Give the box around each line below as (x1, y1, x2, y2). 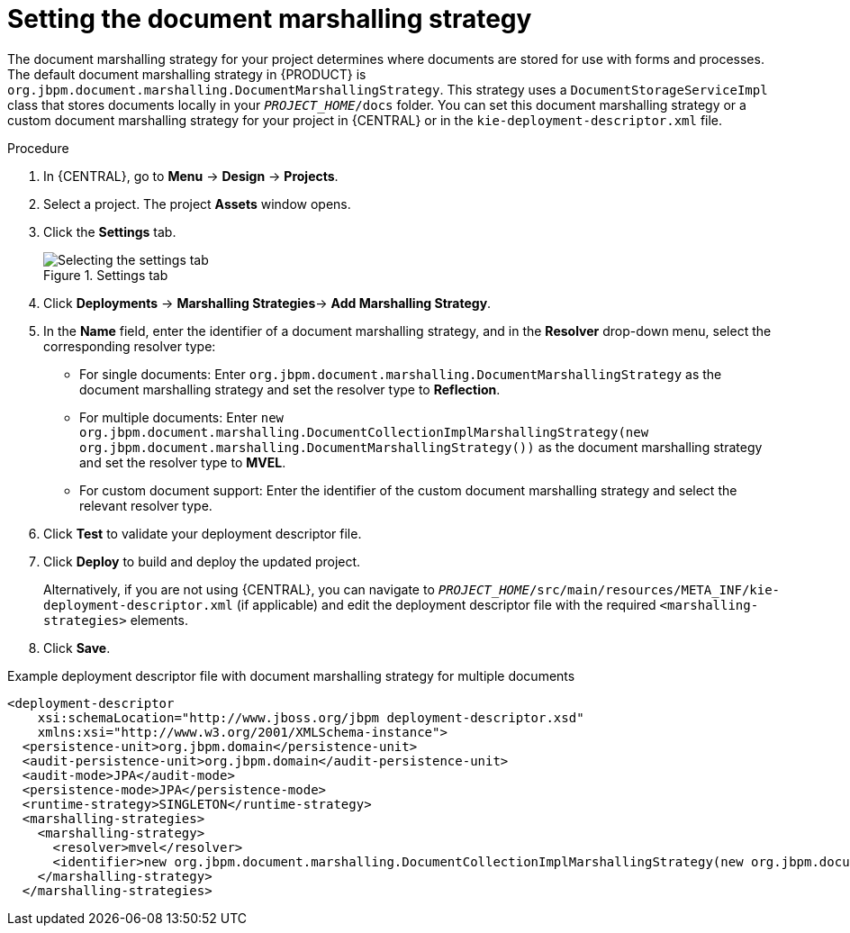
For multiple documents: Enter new (79, 409, 285, 425)
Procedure (7, 140, 69, 156)
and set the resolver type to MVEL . (79, 454, 286, 470)
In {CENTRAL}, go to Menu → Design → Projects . (43, 168, 339, 184)
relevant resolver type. (79, 497, 212, 513)
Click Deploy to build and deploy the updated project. (43, 553, 361, 569)
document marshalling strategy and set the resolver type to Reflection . (79, 381, 501, 397)
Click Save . (43, 639, 111, 656)
